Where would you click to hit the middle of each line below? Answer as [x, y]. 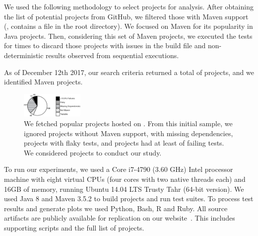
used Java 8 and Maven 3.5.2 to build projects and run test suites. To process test [129, 198]
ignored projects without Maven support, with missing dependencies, [129, 133]
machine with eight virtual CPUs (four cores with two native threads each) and [125, 179]
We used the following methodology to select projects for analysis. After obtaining [129, 6]
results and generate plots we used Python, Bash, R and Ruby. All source [116, 208]
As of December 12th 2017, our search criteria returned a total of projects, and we [129, 72]
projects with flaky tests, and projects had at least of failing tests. [124, 143]
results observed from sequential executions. [112, 55]
